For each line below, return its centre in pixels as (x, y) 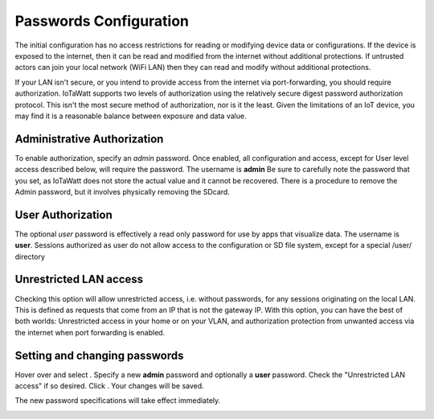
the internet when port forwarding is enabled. (90, 332)
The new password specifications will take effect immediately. (118, 401)
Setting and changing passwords (99, 355)
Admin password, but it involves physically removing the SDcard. (123, 191)
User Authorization (63, 214)
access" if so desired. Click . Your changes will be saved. (109, 386)
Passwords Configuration (102, 21)
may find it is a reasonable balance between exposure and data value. (131, 116)
